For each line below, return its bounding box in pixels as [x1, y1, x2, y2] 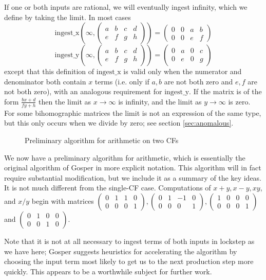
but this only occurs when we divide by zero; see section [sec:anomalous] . [4, 117, 234, 128]
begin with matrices [31, 195, 94, 206]
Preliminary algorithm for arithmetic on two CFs [25, 134, 179, 145]
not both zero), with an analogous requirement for [4, 86, 162, 97]
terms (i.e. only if [94, 76, 149, 86]
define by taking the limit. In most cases [4, 11, 131, 22]
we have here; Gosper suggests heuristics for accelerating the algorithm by [4, 246, 237, 256]
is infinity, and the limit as [118, 96, 202, 107]
